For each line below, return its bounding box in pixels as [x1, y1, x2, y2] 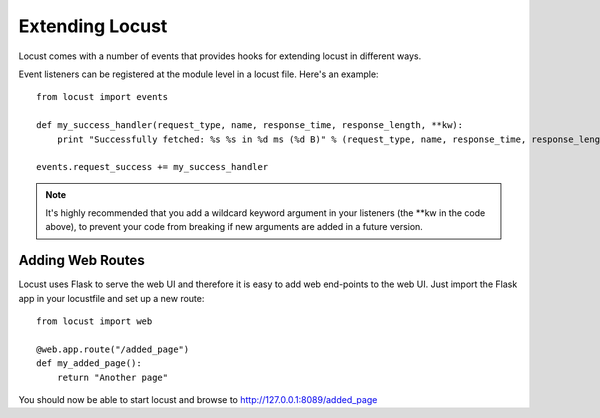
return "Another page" [56, 371, 169, 383]
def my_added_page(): [36, 358, 142, 369]
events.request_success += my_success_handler [36, 161, 269, 173]
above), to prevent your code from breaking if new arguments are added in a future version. [45, 221, 424, 233]
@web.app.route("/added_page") [36, 343, 190, 355]
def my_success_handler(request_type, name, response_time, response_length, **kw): [36, 120, 464, 131]
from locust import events [36, 91, 169, 103]
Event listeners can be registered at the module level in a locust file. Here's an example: [18, 68, 379, 80]
